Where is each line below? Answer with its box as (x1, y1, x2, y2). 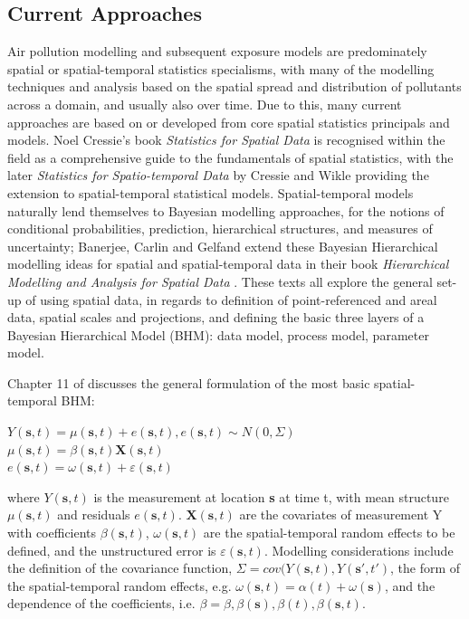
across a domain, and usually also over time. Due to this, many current (7, 94, 402, 113)
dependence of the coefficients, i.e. (7, 594, 196, 613)
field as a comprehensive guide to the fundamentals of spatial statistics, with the (7, 148, 454, 167)
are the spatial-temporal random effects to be (203, 523, 455, 542)
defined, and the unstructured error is (7, 540, 216, 559)
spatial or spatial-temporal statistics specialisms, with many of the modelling (7, 59, 435, 78)
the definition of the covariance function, (7, 558, 233, 577)
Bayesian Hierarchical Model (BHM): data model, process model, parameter (7, 325, 429, 344)
